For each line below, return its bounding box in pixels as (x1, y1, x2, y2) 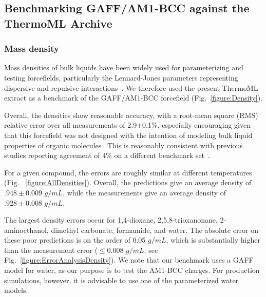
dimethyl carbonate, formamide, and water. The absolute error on (51, 224, 259, 235)
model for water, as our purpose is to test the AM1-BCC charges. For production (4, 265, 260, 275)
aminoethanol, (4, 224, 49, 235)
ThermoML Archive (4, 15, 112, 31)
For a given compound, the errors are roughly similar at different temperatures (4, 167, 252, 177)
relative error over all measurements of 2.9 (4, 120, 137, 130)
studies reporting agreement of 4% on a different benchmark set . (4, 150, 210, 161)
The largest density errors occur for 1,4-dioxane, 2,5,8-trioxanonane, (4, 214, 218, 225)
